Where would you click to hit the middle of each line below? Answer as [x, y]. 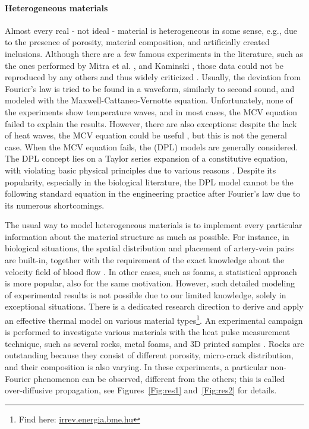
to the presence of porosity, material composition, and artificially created [137, 42]
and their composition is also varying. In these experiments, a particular [136, 367]
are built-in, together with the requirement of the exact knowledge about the [145, 260]
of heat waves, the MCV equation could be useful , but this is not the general [146, 135]
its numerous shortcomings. [55, 205]
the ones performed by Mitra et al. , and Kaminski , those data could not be [144, 65]
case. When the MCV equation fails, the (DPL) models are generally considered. [152, 146]
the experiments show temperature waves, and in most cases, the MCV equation [151, 111]
